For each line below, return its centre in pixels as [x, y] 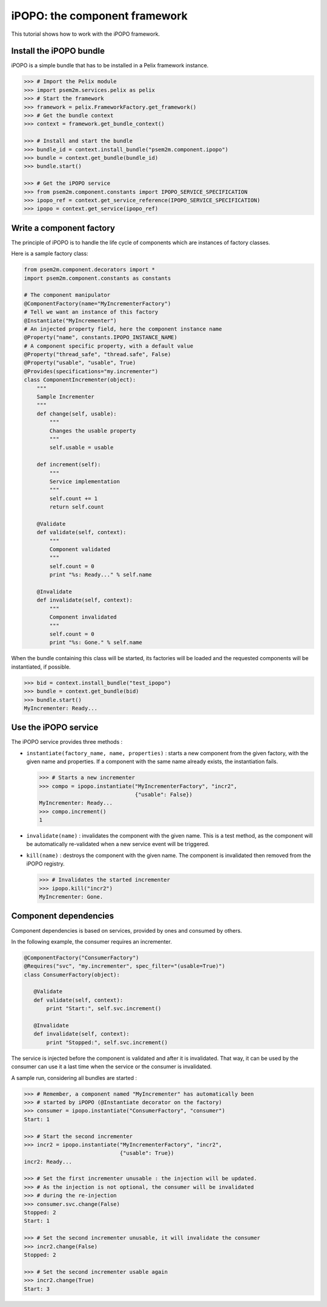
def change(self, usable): [77, 414]
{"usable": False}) [164, 794]
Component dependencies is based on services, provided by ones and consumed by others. [127, 930]
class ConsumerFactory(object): [72, 974]
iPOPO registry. [45, 864]
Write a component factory [63, 228]
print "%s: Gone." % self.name [96, 643]
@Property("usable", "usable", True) [80, 363]
